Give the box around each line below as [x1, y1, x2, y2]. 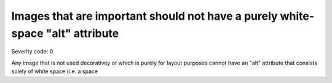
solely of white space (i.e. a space [11, 68, 98, 75]
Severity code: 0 [11, 48, 53, 55]
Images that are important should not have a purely [11, 9, 278, 23]
